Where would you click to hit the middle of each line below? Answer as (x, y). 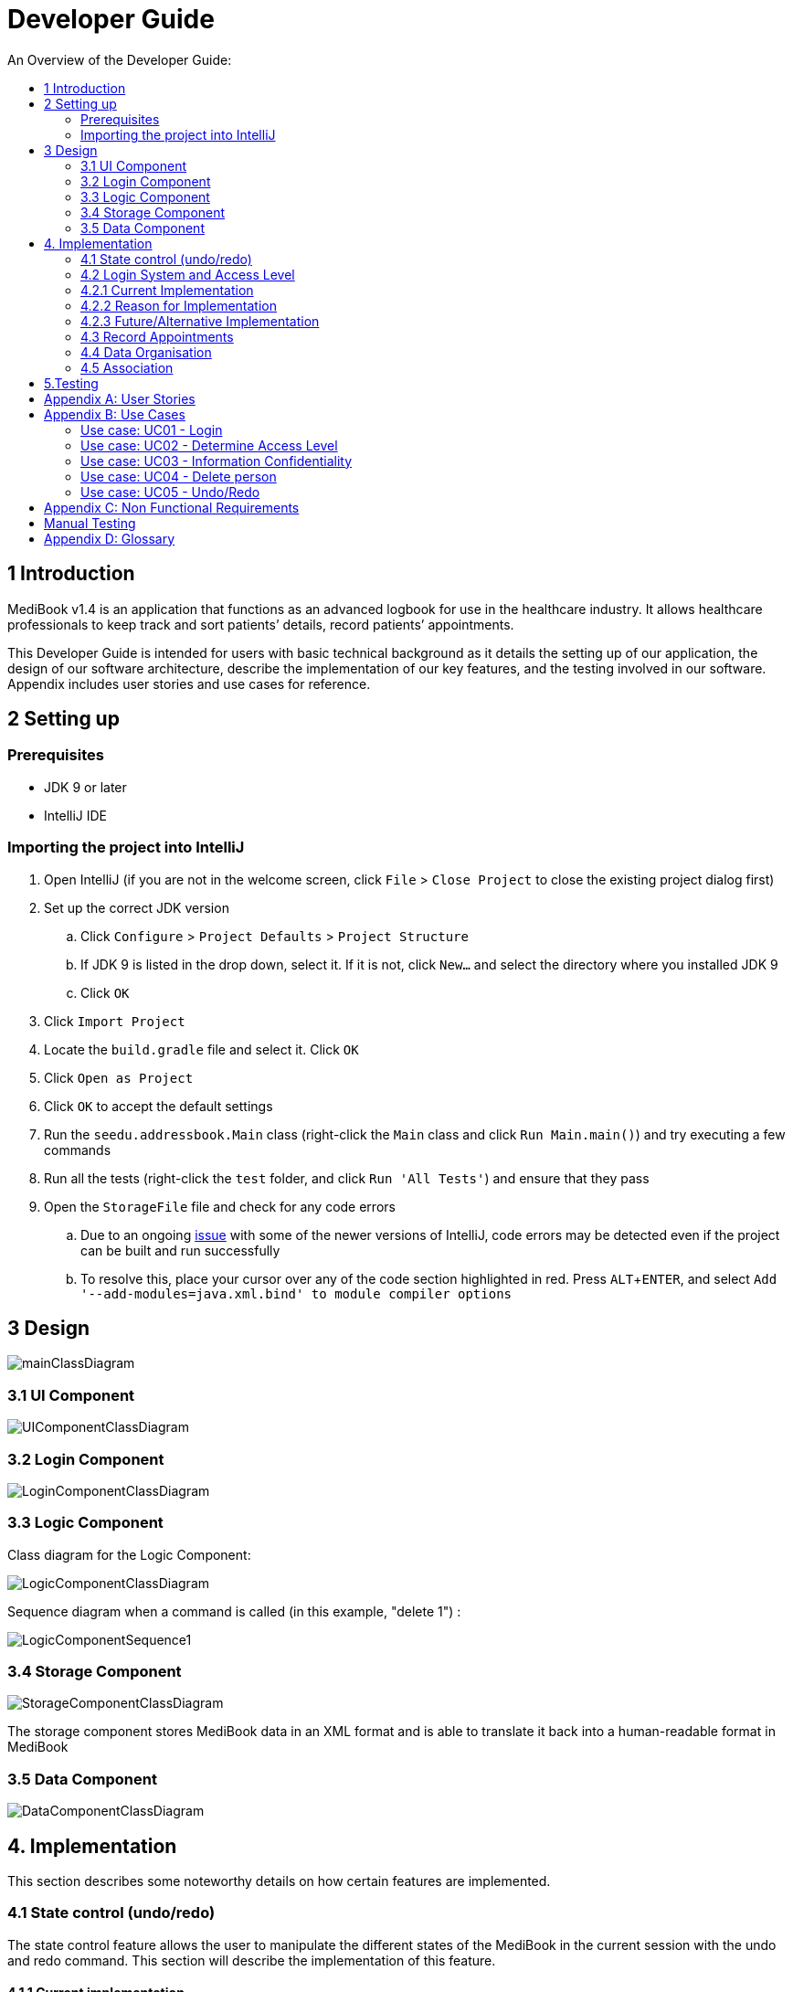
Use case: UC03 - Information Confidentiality (217, 461)
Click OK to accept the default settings (159, 1106)
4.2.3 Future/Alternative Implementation (200, 321)
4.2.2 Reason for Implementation (179, 305)
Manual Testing (90, 523)
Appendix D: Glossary (110, 538)
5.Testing (71, 383)
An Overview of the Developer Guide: (120, 59)
